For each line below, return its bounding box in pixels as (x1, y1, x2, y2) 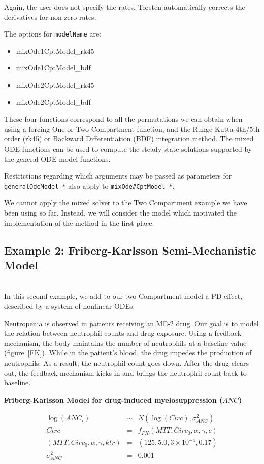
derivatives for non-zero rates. (4, 11, 96, 22)
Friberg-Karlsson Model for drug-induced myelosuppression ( (4, 394, 223, 405)
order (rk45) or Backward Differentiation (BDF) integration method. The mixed (4, 133, 254, 144)
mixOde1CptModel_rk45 (16, 45, 94, 56)
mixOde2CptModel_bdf (16, 96, 91, 107)
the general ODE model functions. (4, 153, 111, 164)
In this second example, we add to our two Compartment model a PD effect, (4, 291, 243, 301)
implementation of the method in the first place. (4, 217, 154, 228)
